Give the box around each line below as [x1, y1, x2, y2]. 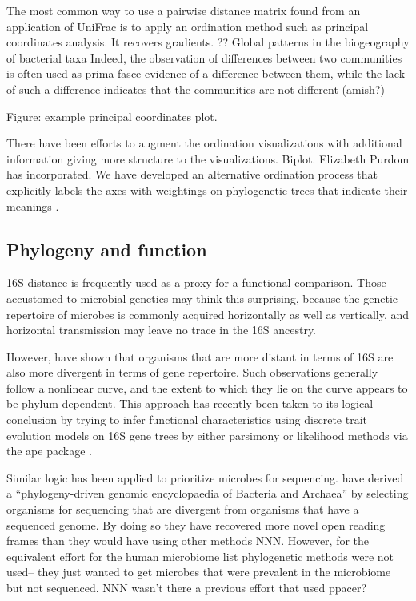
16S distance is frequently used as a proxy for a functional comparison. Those [6, 274, 386, 291]
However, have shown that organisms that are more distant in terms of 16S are [6, 348, 394, 365]
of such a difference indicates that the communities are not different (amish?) [6, 80, 385, 97]
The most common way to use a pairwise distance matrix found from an [6, 2, 361, 18]
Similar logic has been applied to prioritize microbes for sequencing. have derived [6, 469, 404, 486]
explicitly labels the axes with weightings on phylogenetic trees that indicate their [6, 181, 408, 198]
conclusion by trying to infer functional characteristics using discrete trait [6, 411, 367, 428]
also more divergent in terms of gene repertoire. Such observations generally [6, 364, 378, 381]
